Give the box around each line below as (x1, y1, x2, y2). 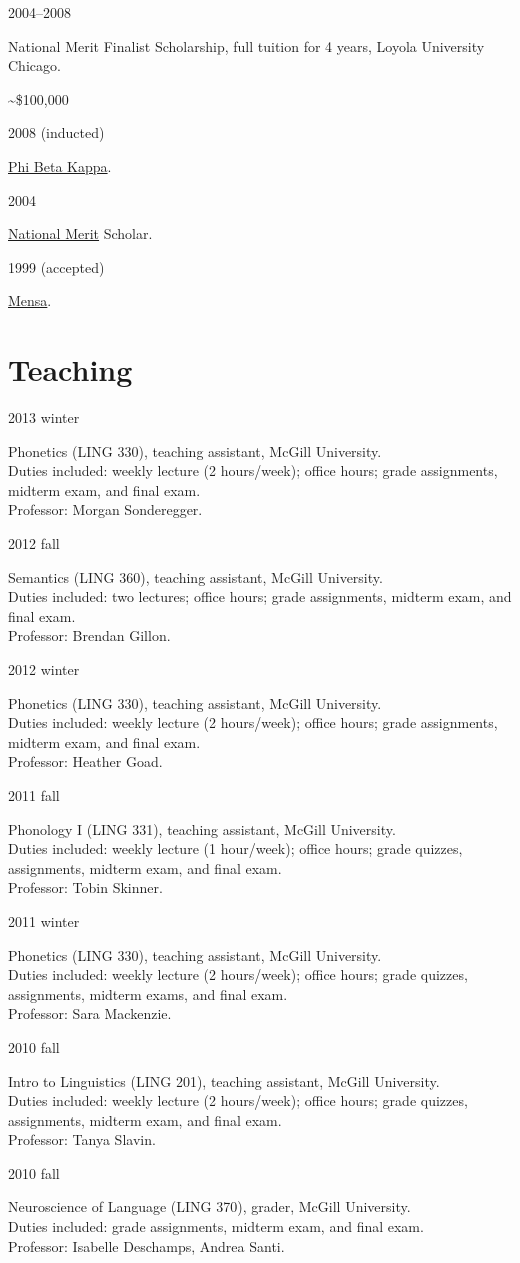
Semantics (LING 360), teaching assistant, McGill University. (8, 566, 383, 587)
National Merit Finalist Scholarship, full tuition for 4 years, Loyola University (8, 35, 485, 56)
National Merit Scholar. (8, 223, 153, 244)
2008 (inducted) (8, 122, 105, 143)
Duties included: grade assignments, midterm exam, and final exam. (8, 1216, 424, 1237)
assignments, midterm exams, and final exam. (8, 983, 288, 1004)
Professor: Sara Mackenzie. (8, 1003, 172, 1024)
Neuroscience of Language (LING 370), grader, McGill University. (8, 1196, 411, 1217)
